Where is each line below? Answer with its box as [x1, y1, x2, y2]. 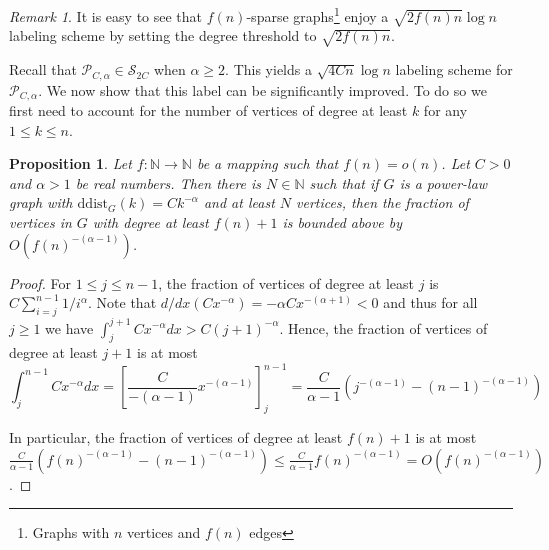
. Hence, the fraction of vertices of [279, 317, 488, 338]
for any [423, 100, 468, 121]
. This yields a [225, 59, 312, 80]
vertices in [9, 212, 72, 233]
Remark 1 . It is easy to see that [9, 5, 203, 26]
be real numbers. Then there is [75, 172, 262, 193]
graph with [9, 192, 73, 213]
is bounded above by [282, 212, 403, 233]
